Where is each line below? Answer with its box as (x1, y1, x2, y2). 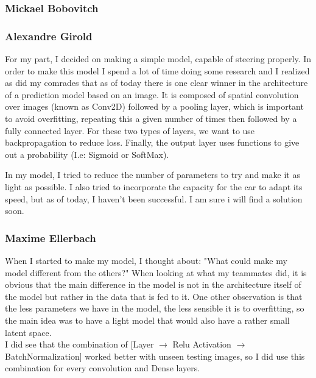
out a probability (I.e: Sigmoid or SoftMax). (5, 148, 169, 160)
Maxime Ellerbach (5, 230, 96, 245)
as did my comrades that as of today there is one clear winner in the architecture (5, 76, 308, 89)
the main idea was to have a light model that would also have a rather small (5, 313, 290, 326)
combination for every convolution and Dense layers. (5, 362, 200, 374)
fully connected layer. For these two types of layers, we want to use (5, 124, 255, 137)
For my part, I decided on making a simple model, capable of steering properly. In (5, 52, 312, 65)
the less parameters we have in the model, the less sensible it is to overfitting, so (5, 302, 304, 315)
